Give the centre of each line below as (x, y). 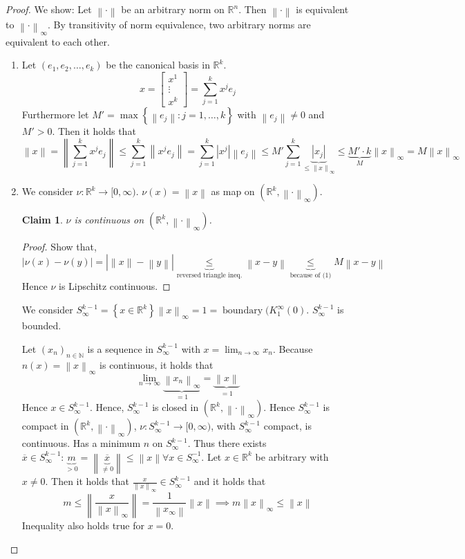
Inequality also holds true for (83, 525)
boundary (243, 311)
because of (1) (311, 275)
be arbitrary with (292, 456)
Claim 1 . (42, 220)
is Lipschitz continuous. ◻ (114, 286)
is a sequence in (120, 348)
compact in (45, 426)
